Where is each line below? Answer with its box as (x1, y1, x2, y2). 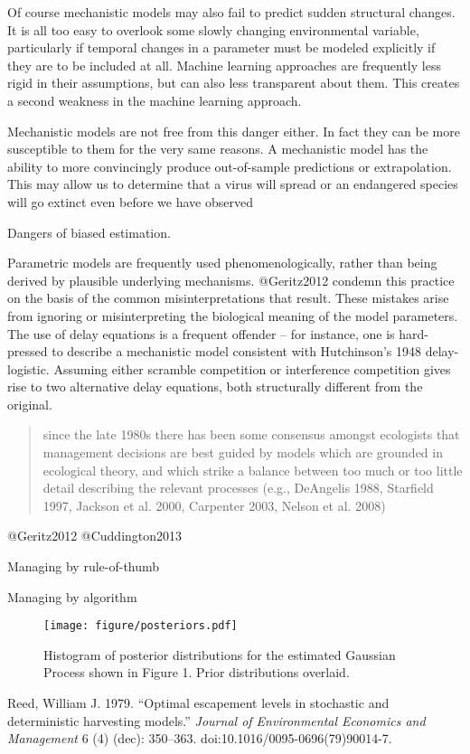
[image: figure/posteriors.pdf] (43, 619, 238, 633)
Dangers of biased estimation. (7, 222, 171, 241)
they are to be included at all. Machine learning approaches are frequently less (7, 55, 441, 74)
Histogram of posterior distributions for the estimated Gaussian (43, 645, 396, 664)
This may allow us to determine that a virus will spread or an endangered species (7, 174, 458, 193)
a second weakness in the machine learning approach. (7, 90, 302, 109)
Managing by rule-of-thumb (7, 557, 160, 576)
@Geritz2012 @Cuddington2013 (7, 526, 183, 545)
